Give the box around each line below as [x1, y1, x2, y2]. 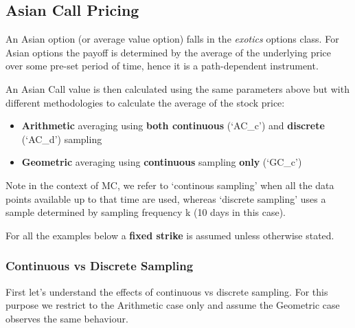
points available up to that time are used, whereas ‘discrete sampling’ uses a [5, 191, 326, 206]
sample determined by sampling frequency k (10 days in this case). [5, 205, 286, 219]
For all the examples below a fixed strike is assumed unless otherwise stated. [5, 228, 334, 242]
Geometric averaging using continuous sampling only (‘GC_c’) [21, 155, 302, 169]
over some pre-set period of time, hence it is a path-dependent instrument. [5, 58, 319, 73]
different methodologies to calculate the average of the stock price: [5, 95, 285, 109]
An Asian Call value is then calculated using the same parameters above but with [5, 81, 350, 96]
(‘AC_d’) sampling [21, 131, 102, 146]
